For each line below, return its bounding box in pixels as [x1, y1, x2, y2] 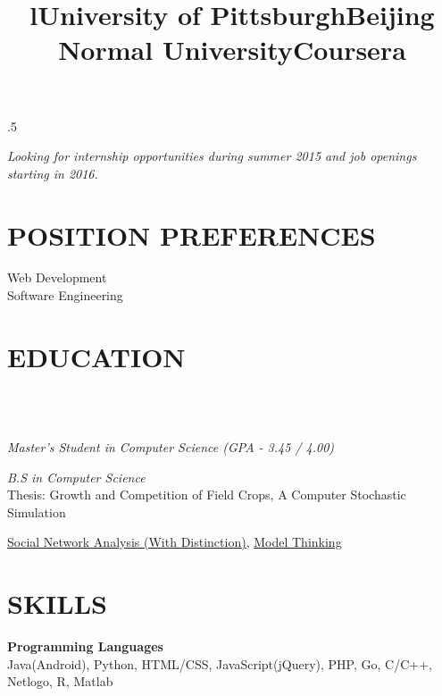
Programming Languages [7, 637, 163, 656]
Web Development [7, 268, 107, 287]
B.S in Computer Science [7, 467, 146, 486]
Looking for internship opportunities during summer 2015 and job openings [7, 147, 417, 165]
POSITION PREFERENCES [7, 216, 376, 253]
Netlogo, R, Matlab [7, 672, 113, 691]
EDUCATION [7, 338, 186, 374]
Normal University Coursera [58, 31, 406, 68]
